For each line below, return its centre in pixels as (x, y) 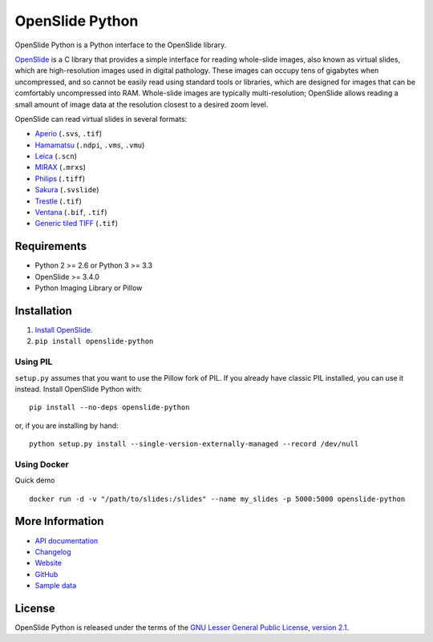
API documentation (67, 540)
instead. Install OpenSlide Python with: (79, 389)
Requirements (51, 246)
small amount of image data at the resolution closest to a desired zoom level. (142, 104)
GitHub (47, 574)
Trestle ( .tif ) (58, 201)
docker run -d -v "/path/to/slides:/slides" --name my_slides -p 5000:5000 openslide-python (217, 499)
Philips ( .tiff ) (60, 178)
